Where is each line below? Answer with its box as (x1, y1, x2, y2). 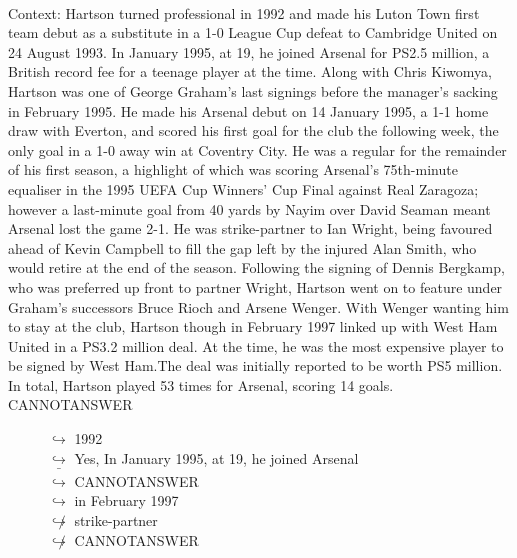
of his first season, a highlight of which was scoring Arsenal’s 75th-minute (8, 159, 458, 180)
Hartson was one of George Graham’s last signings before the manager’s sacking (8, 80, 498, 101)
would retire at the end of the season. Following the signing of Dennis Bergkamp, (8, 257, 505, 278)
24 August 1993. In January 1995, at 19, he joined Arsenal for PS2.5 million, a (8, 41, 490, 62)
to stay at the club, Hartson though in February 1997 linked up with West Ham (8, 316, 498, 337)
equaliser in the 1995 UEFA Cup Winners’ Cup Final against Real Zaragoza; (8, 178, 479, 199)
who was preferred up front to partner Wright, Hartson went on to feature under (8, 276, 503, 297)
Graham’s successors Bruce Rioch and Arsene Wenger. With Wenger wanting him (8, 296, 509, 317)
